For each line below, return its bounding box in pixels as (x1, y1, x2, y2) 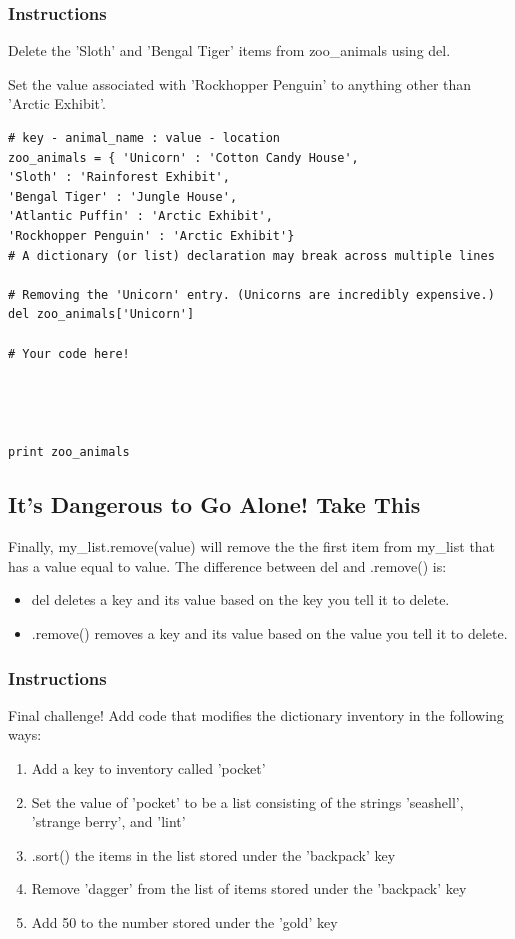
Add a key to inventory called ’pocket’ (31, 758, 266, 779)
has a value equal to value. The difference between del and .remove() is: (8, 555, 447, 576)
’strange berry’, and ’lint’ (31, 811, 186, 832)
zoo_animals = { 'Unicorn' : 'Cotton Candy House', (8, 150, 359, 165)
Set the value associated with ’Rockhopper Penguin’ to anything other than (8, 73, 472, 94)
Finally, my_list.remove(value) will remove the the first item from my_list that (8, 536, 496, 557)
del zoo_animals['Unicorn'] (8, 307, 195, 322)
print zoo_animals (8, 444, 130, 459)
